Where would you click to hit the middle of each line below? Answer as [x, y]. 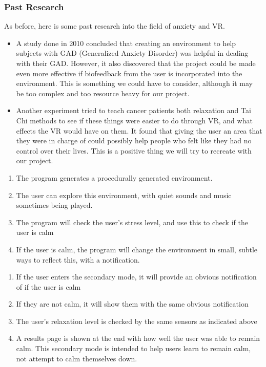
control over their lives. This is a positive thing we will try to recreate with [134, 150]
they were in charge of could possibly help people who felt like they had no [134, 141]
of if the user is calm [48, 286]
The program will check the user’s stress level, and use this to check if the [132, 222]
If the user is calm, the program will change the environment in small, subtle [137, 249]
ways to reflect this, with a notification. [78, 259]
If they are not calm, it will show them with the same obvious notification [132, 304]
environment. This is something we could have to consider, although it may [134, 83]
